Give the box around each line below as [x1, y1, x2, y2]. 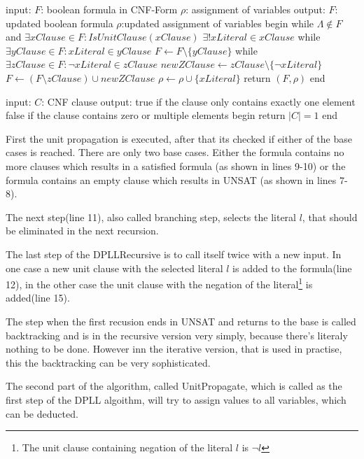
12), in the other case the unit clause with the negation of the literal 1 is [6, 275, 313, 291]
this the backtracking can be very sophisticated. [6, 355, 211, 369]
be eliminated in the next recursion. [6, 223, 159, 238]
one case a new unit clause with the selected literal [6, 260, 223, 275]
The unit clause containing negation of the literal [22, 440, 233, 455]
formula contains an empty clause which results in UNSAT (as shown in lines [6, 172, 337, 187]
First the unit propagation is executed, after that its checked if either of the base [6, 131, 352, 146]
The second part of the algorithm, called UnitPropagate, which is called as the [6, 379, 342, 393]
